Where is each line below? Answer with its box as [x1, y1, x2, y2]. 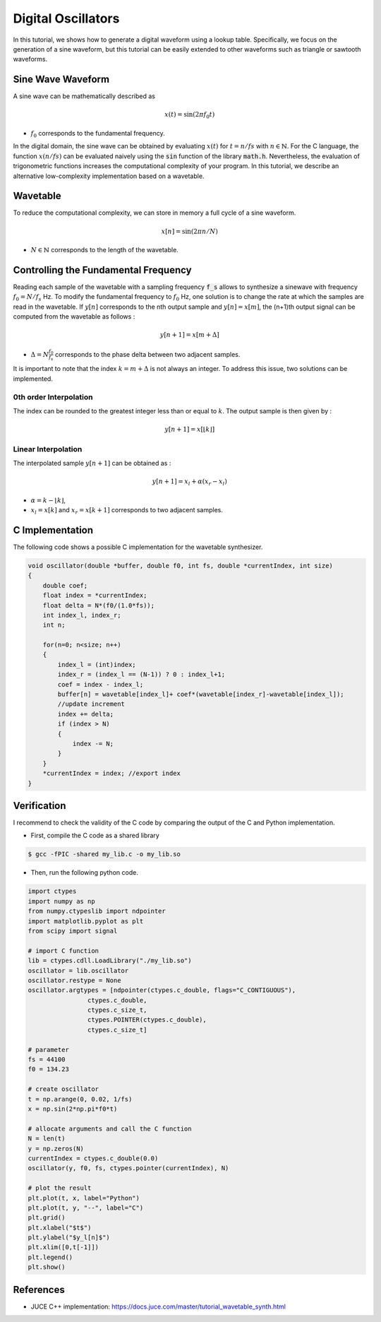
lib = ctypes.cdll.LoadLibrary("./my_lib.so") [28, 957, 192, 964]
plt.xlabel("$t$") [28, 1223, 92, 1232]
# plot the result [28, 1184, 92, 1192]
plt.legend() [28, 1253, 73, 1261]
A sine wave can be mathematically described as [13, 92, 155, 100]
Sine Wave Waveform [13, 73, 109, 85]
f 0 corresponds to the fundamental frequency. [30, 129, 165, 139]
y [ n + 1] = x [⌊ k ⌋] [164, 425, 215, 434]
